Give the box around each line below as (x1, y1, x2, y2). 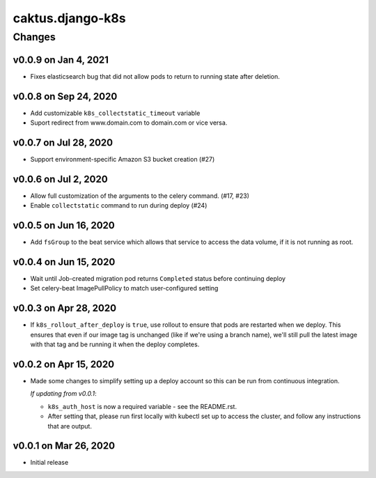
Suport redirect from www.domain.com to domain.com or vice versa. (30, 118, 228, 127)
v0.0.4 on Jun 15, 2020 (13, 256, 116, 268)
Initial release (30, 458, 69, 467)
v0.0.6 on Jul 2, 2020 (13, 173, 108, 185)
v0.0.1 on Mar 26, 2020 (13, 440, 115, 452)
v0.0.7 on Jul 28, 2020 (13, 137, 113, 148)
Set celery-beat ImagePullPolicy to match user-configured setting (30, 284, 219, 293)
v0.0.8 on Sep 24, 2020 (13, 91, 118, 102)
